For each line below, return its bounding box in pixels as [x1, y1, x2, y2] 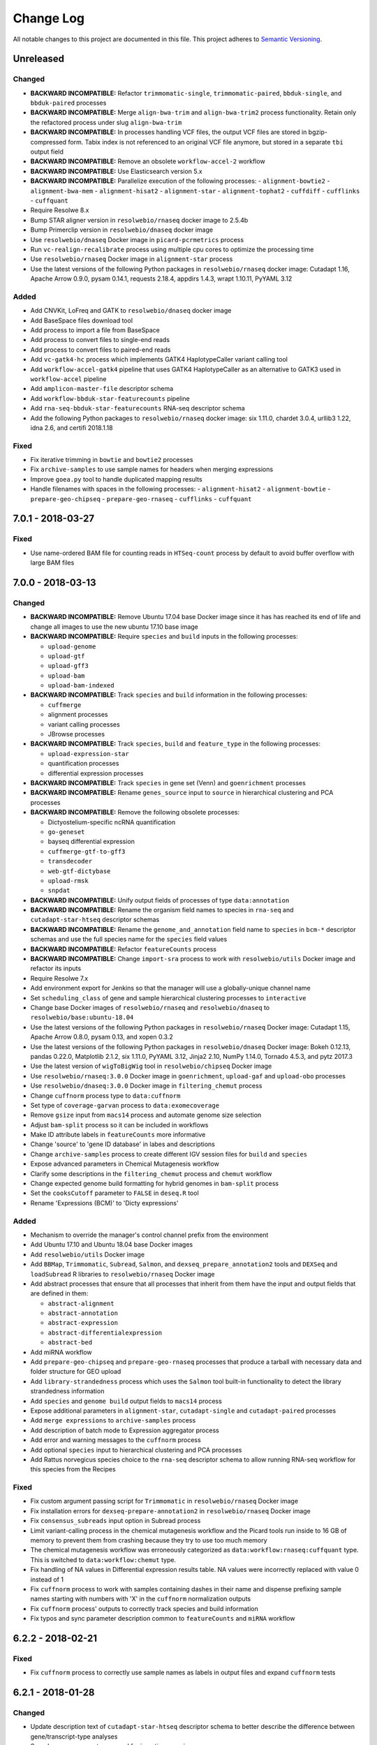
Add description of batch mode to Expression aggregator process [30, 1426, 219, 1434]
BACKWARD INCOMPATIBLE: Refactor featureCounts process [30, 944, 216, 953]
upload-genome [47, 642, 96, 651]
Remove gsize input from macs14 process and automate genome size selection [30, 1111, 262, 1120]
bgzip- [308, 128, 328, 136]
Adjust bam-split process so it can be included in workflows [30, 1120, 209, 1129]
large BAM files [30, 558, 75, 567]
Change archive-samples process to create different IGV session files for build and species [30, 1150, 308, 1158]
